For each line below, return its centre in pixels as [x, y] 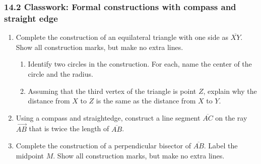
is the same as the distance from [146, 101]
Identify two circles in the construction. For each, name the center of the [140, 64]
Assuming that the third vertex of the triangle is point [112, 91]
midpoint [30, 155]
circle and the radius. [60, 73]
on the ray [231, 117]
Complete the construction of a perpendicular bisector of [104, 146]
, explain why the [230, 91]
